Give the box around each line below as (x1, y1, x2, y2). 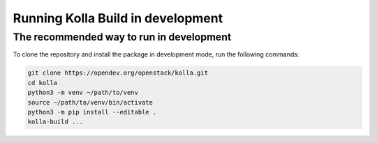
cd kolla (27, 79, 58, 86)
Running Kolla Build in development (13, 10, 223, 26)
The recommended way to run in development (13, 31, 232, 43)
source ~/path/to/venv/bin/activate (27, 98, 154, 106)
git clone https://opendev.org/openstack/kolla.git (27, 69, 209, 77)
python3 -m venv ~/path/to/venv (27, 89, 139, 97)
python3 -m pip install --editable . (27, 108, 157, 116)
